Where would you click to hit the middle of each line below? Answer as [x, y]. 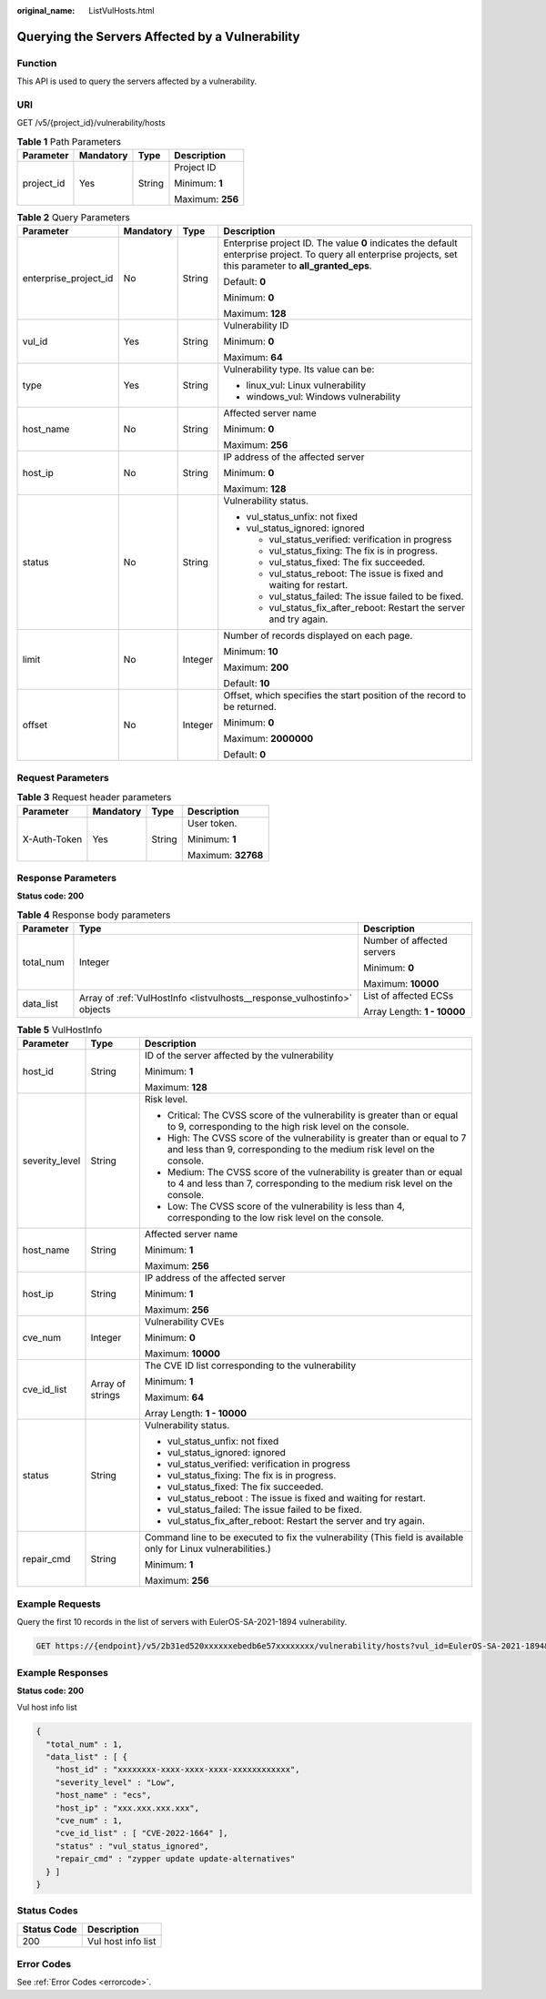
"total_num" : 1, [84, 1744]
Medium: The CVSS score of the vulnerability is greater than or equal [315, 1172]
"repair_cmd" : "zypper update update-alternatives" [175, 1859]
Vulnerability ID [256, 326]
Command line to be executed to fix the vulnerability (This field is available [304, 1537]
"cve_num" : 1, [89, 1821]
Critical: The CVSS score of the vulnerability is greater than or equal [313, 1115]
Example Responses [63, 1672]
